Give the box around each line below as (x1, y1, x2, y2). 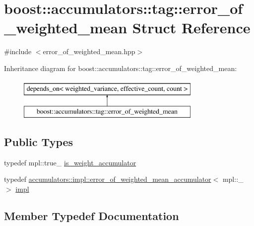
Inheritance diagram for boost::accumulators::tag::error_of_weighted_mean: (4, 63, 237, 73)
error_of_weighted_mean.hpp (43, 46, 135, 57)
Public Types (4, 134, 73, 150)
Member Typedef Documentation (4, 208, 179, 224)
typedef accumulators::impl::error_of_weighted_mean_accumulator (4, 174, 211, 184)
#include (4, 46, 32, 57)
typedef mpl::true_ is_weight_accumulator (4, 157, 136, 167)
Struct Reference (132, 17, 251, 38)
